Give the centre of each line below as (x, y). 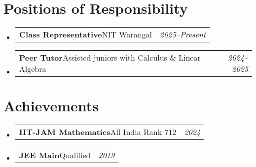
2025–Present (183, 34)
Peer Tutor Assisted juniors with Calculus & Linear (110, 58)
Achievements (51, 106)
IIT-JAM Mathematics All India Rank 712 (98, 132)
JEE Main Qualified (55, 155)
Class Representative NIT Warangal (86, 34)
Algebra (33, 69)
